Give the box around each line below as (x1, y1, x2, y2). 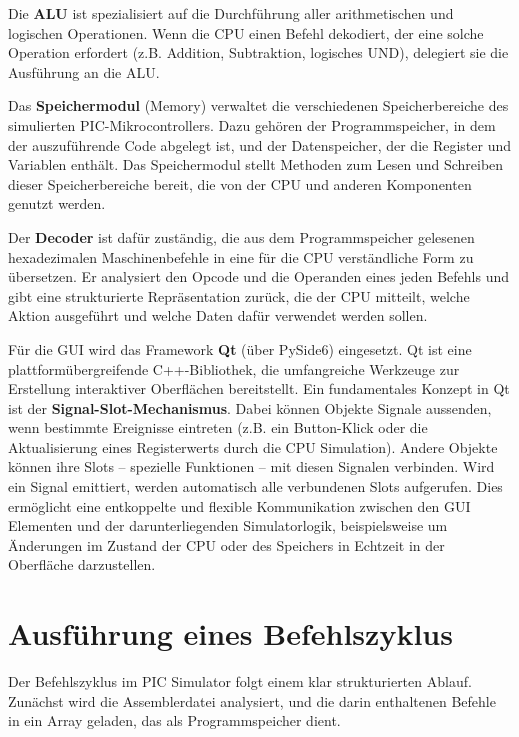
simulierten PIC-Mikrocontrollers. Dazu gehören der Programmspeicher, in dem (8, 114, 496, 135)
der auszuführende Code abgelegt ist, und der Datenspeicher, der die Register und (8, 134, 512, 155)
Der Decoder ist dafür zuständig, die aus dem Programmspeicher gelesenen (8, 226, 475, 247)
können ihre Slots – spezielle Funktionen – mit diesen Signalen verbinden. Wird (8, 456, 495, 477)
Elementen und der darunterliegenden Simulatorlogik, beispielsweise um (8, 515, 448, 536)
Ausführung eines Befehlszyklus (8, 613, 453, 654)
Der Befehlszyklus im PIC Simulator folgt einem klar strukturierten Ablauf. (8, 671, 472, 692)
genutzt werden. (8, 193, 106, 214)
